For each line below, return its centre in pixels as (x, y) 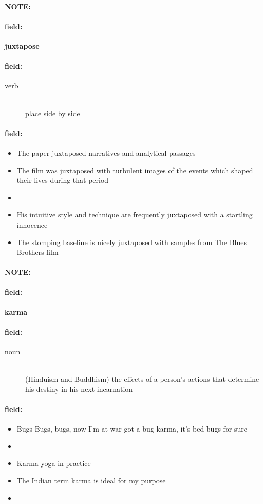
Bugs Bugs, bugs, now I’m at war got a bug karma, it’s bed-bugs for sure (132, 429)
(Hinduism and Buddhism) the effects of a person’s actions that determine (142, 379)
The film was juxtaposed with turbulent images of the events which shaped (135, 170)
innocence (32, 224)
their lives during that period (63, 180)
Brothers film (37, 252)
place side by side (53, 113)
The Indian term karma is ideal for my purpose (91, 481)
